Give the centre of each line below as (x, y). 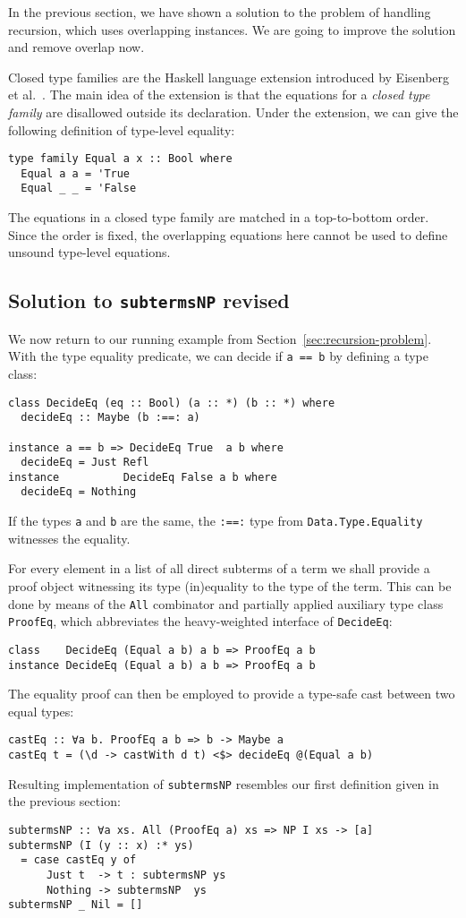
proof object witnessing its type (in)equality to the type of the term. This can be (230, 585)
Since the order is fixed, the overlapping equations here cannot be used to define (228, 234)
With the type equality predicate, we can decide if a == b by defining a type (218, 356)
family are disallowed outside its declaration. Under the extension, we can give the (233, 112)
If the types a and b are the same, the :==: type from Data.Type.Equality (216, 521)
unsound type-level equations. (89, 252)
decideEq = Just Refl (85, 463)
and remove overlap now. (76, 47)
